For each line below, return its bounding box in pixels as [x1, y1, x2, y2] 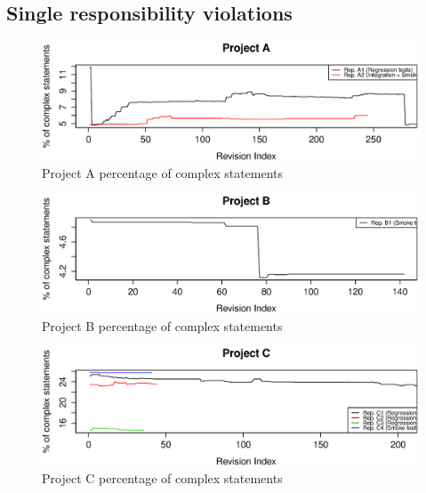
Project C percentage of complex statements [42, 469, 283, 488]
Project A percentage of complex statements [42, 164, 284, 182]
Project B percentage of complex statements [42, 316, 283, 335]
